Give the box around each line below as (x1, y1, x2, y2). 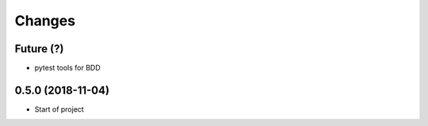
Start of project (34, 104, 85, 114)
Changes (14, 12, 75, 29)
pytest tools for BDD (34, 63, 101, 73)
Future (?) (14, 42, 64, 55)
